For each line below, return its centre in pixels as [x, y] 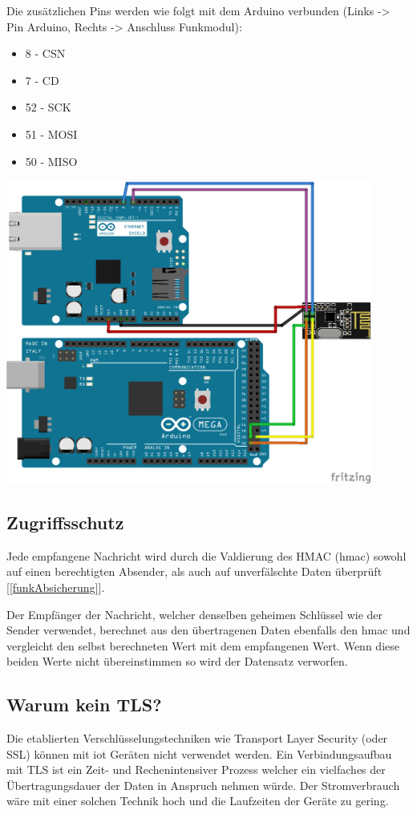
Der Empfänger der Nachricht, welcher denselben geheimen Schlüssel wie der [195, 614]
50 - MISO [51, 161]
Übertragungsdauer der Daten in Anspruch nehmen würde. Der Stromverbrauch [203, 785]
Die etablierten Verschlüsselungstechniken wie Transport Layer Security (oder [197, 738]
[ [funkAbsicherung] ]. [56, 587]
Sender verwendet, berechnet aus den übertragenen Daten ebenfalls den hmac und [208, 630]
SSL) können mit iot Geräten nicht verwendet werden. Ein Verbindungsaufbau [199, 753]
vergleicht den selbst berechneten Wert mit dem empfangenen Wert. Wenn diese [203, 645]
